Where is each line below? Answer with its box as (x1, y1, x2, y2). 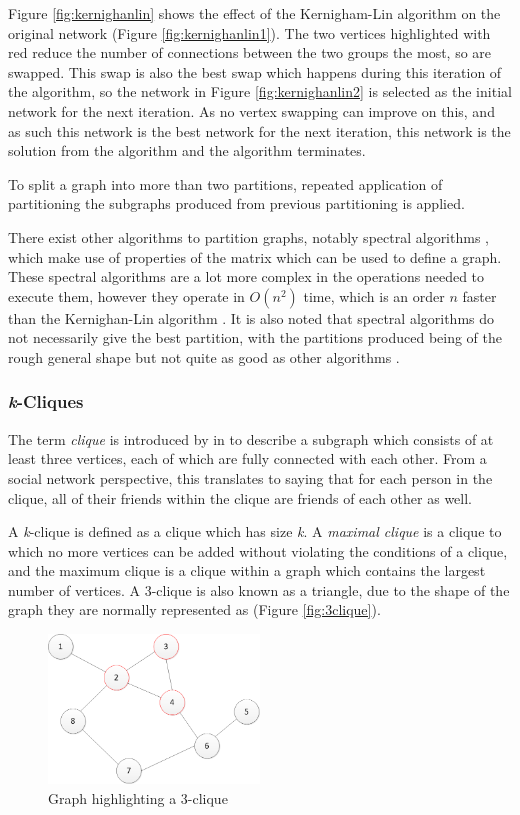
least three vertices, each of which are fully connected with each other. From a (8, 448, 487, 469)
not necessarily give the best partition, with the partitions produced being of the (8, 327, 503, 348)
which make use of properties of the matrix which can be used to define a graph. (8, 246, 502, 267)
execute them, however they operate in (8, 285, 245, 306)
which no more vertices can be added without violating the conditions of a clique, (8, 540, 508, 561)
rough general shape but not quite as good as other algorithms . (8, 346, 400, 367)
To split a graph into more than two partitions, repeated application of (8, 173, 443, 194)
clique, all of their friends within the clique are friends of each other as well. (8, 487, 472, 508)
